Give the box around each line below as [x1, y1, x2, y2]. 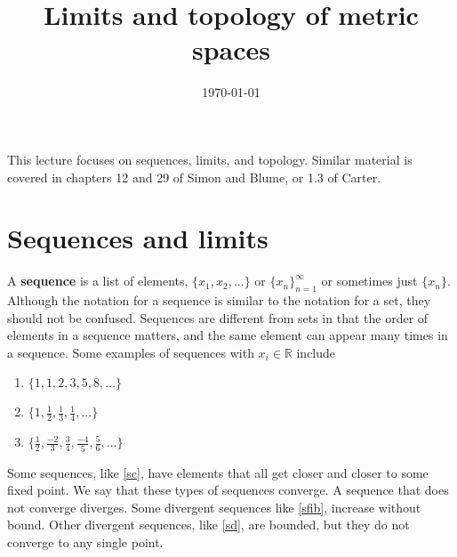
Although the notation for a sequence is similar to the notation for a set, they [7, 291, 431, 310]
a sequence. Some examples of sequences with [7, 343, 254, 361]
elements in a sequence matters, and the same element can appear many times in [7, 326, 448, 344]
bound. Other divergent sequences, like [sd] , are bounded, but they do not [7, 515, 410, 534]
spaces [191, 31, 271, 68]
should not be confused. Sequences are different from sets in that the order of [7, 308, 429, 327]
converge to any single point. [7, 532, 164, 551]
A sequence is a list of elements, [7, 271, 188, 290]
